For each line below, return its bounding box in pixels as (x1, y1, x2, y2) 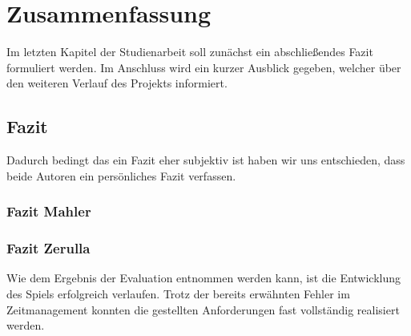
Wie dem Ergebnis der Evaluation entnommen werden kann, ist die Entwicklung (6, 269, 401, 286)
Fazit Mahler (6, 201, 91, 221)
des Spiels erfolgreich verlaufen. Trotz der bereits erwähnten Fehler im (6, 285, 350, 302)
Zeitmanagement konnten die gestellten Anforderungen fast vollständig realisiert (6, 301, 400, 318)
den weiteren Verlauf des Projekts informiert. (6, 75, 228, 91)
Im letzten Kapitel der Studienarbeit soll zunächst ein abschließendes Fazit (6, 43, 373, 60)
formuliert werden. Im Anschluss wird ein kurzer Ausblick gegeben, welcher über (6, 59, 401, 75)
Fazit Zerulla (6, 238, 91, 258)
